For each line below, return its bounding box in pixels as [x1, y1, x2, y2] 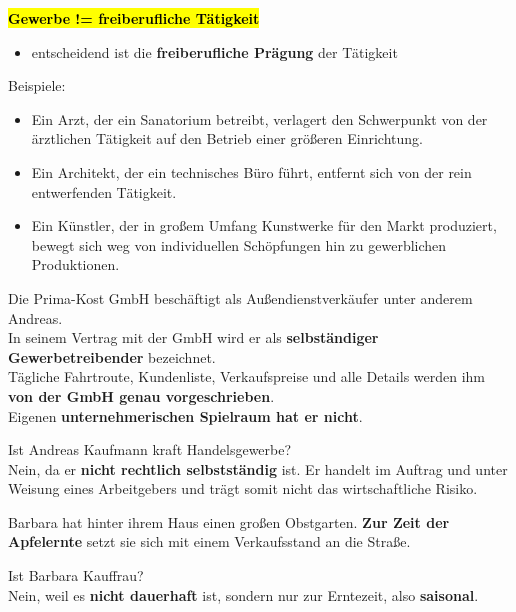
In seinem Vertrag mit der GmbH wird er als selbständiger [8, 327, 379, 348]
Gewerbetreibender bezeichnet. [8, 346, 216, 367]
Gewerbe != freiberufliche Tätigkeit [8, 8, 260, 28]
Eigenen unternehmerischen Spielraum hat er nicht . [8, 405, 363, 426]
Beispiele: [8, 75, 66, 96]
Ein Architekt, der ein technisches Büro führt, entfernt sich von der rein [31, 161, 472, 182]
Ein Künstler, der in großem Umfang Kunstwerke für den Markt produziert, [31, 215, 497, 236]
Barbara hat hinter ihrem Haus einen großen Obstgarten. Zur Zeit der [8, 511, 450, 532]
